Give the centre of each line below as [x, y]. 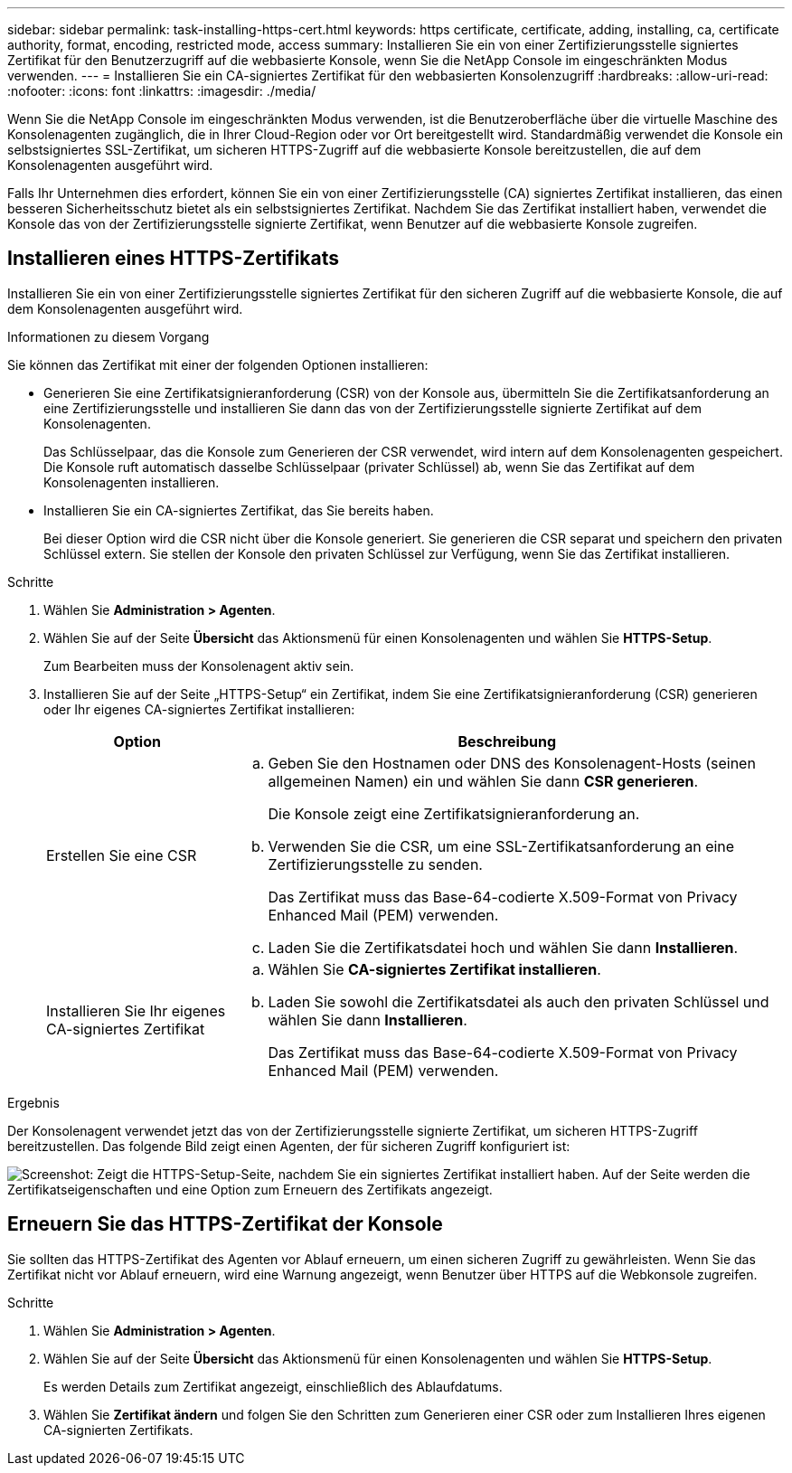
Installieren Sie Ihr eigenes [136, 1010]
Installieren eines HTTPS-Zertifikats [174, 259]
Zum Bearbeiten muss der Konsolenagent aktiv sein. [199, 666]
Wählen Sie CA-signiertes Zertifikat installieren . [434, 969]
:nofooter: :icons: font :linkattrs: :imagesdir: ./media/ [162, 91]
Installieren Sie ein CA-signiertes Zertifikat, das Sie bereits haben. [239, 510]
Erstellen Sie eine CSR [122, 855]
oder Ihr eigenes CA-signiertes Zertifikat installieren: [199, 709]
